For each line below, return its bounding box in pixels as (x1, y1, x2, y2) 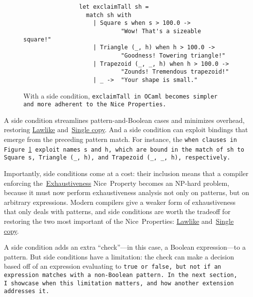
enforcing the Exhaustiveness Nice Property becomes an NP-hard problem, (4, 178, 230, 188)
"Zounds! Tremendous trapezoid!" (121, 68, 229, 76)
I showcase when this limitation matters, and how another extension (4, 279, 234, 287)
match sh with (86, 11, 131, 19)
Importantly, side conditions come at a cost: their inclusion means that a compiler (4, 168, 249, 178)
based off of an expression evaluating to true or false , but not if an (4, 261, 221, 271)
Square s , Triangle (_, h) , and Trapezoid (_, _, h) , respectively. (4, 154, 231, 161)
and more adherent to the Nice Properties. (23, 101, 166, 108)
